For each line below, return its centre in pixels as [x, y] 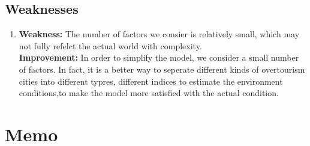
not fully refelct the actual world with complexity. [110, 45]
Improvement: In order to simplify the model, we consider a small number [159, 57]
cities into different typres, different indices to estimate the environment [151, 81]
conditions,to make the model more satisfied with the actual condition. [149, 93]
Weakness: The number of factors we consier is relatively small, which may [159, 34]
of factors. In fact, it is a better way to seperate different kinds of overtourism [162, 69]
